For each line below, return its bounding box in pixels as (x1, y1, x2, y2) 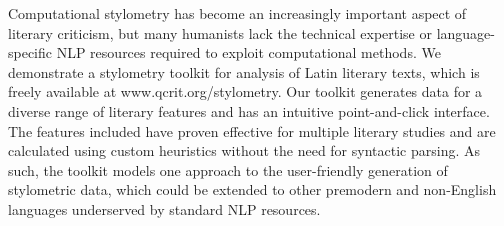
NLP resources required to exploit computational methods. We (56, 42, 441, 63)
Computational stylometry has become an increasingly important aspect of (8, 3, 467, 23)
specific (8, 42, 53, 63)
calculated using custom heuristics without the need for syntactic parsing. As (8, 140, 480, 161)
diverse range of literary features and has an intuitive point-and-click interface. (8, 100, 490, 121)
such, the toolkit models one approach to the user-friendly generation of (8, 159, 448, 180)
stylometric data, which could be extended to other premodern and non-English (8, 179, 497, 200)
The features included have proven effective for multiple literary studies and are (8, 120, 496, 141)
